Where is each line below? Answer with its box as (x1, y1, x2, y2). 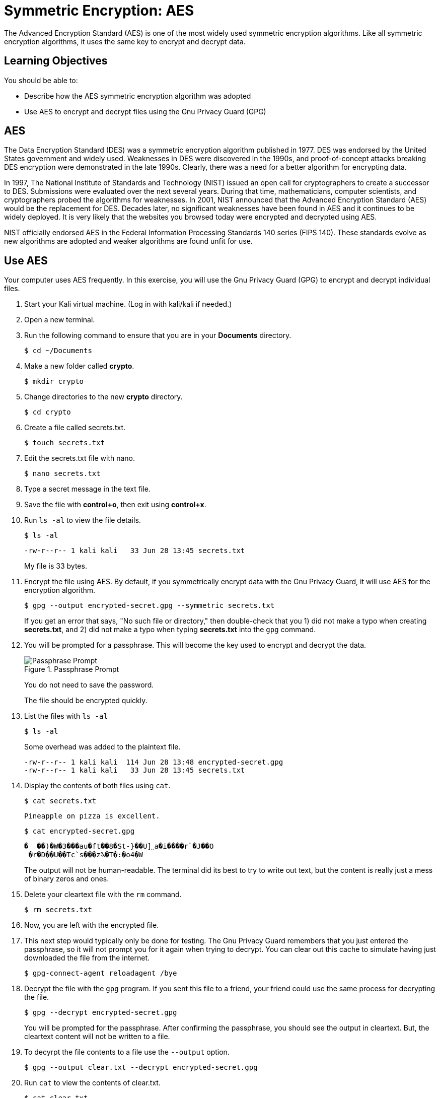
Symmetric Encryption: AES (4, 2, 194, 19)
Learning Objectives (4, 54, 108, 67)
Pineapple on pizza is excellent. (24, 812, 160, 820)
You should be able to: (4, 76, 78, 85)
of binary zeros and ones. (24, 874, 109, 883)
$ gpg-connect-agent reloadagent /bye (24, 969, 177, 978)
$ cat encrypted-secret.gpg (24, 827, 135, 836)
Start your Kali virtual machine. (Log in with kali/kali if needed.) (24, 300, 232, 309)
